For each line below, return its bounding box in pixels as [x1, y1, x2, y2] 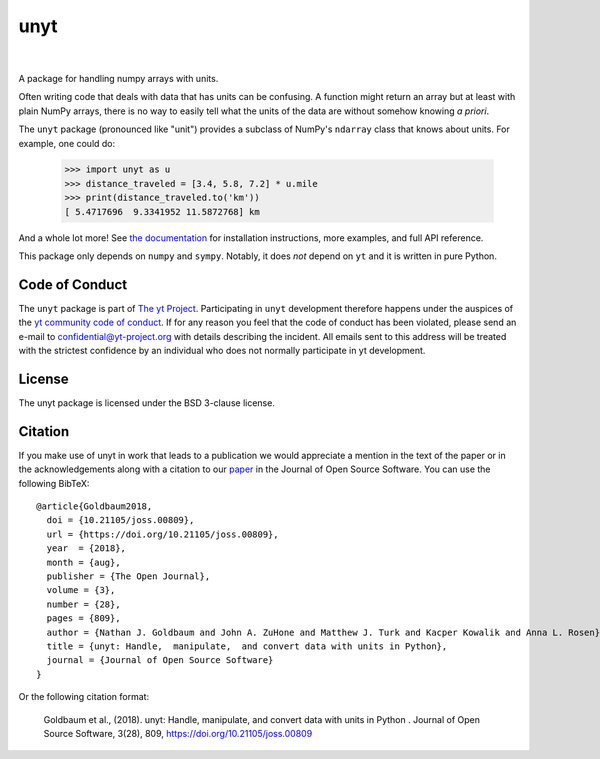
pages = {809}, [46, 613, 121, 624]
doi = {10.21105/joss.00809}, [46, 515, 195, 526]
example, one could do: [18, 137, 116, 149]
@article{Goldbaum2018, [36, 501, 153, 512]
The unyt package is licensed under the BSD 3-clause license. [18, 397, 275, 409]
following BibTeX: [18, 477, 90, 489]
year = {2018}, [46, 543, 127, 554]
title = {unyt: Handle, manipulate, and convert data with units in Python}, [46, 641, 448, 652]
